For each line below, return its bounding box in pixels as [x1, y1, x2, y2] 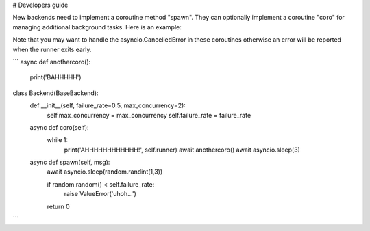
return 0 [47, 202, 70, 210]
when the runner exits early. [12, 45, 92, 53]
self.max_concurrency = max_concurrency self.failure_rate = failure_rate [47, 111, 251, 119]
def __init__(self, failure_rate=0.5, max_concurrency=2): [29, 101, 186, 109]
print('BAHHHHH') [29, 73, 82, 81]
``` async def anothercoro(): [12, 57, 91, 66]
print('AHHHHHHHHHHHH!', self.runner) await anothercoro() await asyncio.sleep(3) [64, 146, 301, 154]
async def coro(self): [29, 123, 89, 131]
